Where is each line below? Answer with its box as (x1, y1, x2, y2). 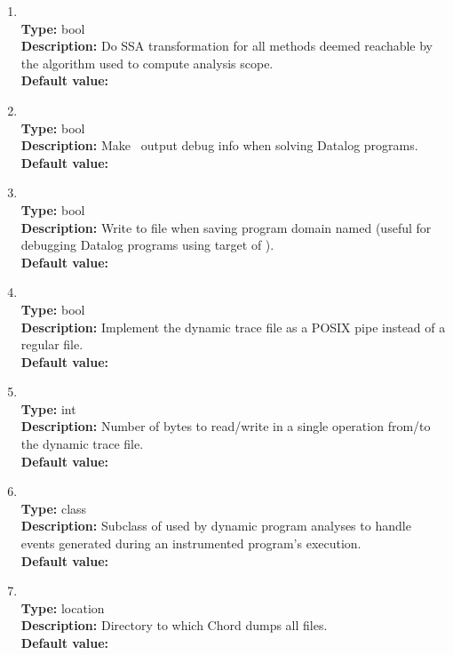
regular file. (20, 335, 83, 354)
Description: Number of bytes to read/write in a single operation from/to (20, 417, 431, 435)
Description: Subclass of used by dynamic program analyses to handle (20, 516, 411, 535)
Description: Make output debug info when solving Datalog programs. (20, 136, 418, 155)
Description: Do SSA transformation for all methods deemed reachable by (20, 36, 433, 55)
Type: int (20, 399, 76, 418)
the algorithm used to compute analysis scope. (20, 53, 274, 72)
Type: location (20, 598, 105, 617)
